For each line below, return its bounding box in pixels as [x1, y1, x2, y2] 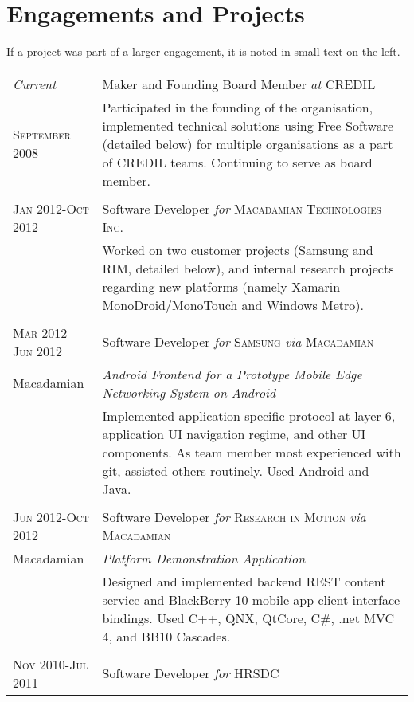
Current [13, 74, 57, 93]
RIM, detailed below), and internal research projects [102, 258, 394, 277]
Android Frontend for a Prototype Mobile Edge [102, 364, 362, 383]
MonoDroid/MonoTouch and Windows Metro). [102, 295, 365, 314]
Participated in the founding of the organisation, [102, 97, 373, 116]
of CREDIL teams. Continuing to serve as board [102, 152, 373, 171]
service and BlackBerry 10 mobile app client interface [102, 590, 400, 609]
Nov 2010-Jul [13, 654, 88, 673]
